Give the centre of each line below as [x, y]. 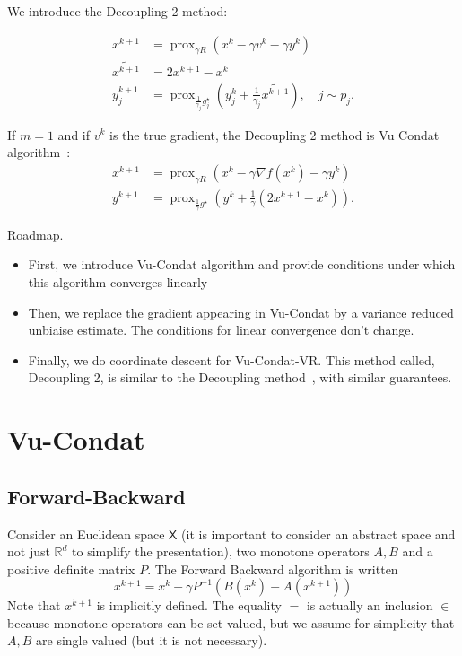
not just [29, 551]
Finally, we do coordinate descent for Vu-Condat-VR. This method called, [231, 359]
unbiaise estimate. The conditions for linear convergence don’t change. [221, 330]
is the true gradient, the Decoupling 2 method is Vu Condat [275, 134]
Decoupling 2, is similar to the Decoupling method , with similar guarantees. [240, 377]
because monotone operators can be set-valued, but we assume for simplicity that [231, 622]
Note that [34, 605]
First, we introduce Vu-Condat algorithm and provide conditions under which [242, 264]
